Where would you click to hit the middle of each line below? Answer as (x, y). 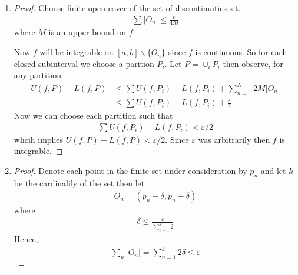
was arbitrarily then (234, 139)
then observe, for (253, 63)
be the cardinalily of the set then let (79, 182)
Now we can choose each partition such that (93, 115)
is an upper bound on (87, 32)
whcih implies (39, 139)
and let (273, 170)
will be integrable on (77, 52)
